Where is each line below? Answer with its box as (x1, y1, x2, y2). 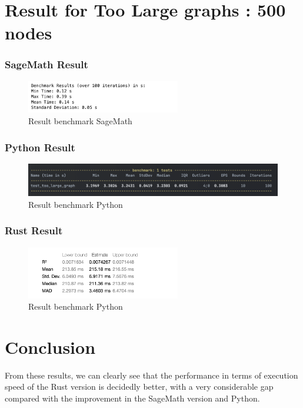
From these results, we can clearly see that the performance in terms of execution (5, 369, 298, 381)
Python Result (5, 140, 75, 154)
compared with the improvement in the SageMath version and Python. (5, 392, 260, 404)
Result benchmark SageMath (28, 115, 132, 127)
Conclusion (5, 334, 96, 359)
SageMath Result (5, 57, 88, 72)
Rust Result (5, 223, 63, 238)
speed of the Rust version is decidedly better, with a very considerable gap (5, 380, 274, 393)
